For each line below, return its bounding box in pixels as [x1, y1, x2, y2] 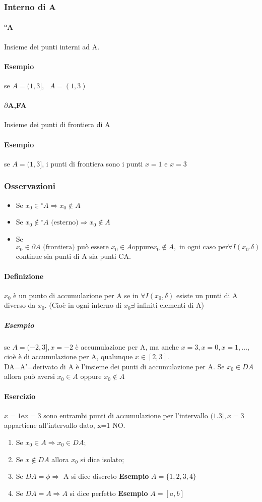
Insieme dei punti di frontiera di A [4, 119, 110, 130]
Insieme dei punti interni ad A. [4, 41, 100, 51]
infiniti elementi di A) [137, 300, 205, 310]
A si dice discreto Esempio [63, 471, 149, 481]
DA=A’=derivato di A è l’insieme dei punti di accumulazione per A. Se [4, 361, 225, 371]
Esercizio [4, 391, 36, 401]
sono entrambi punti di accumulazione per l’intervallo [43, 410, 208, 420]
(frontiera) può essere [43, 244, 109, 251]
